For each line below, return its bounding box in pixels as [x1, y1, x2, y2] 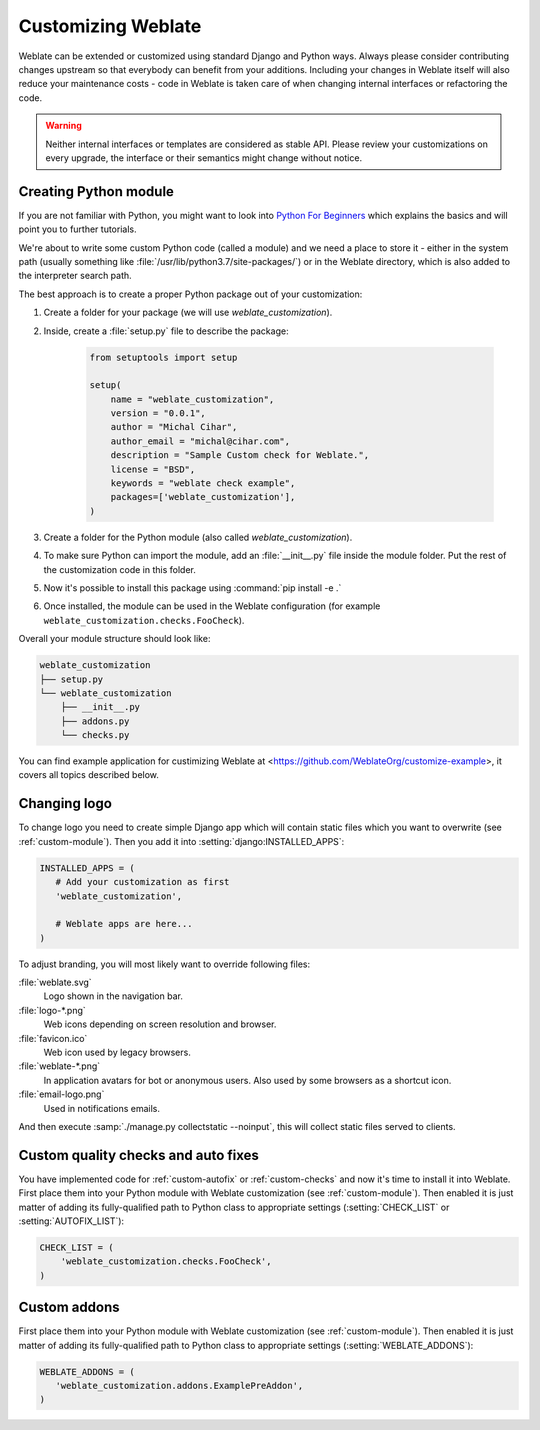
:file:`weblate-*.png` [18, 1060, 101, 1072]
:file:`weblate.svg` [18, 976, 92, 989]
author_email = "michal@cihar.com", [110, 435, 290, 447]
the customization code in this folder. [43, 563, 197, 575]
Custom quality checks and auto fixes [18, 1146, 260, 1164]
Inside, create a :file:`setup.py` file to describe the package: [43, 325, 289, 337]
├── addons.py [60, 715, 130, 727]
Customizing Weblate [18, 15, 202, 37]
